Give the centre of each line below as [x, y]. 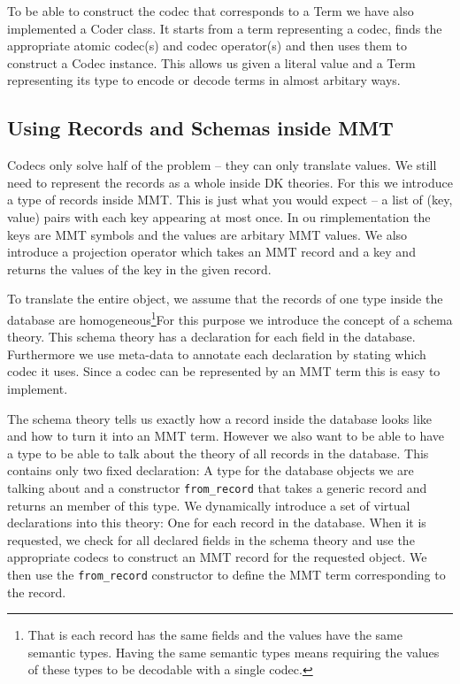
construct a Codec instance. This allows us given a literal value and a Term [211, 62]
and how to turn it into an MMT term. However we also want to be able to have [226, 436]
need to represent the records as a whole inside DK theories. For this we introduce [230, 182]
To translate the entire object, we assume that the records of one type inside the [225, 299]
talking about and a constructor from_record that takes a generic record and [217, 487]
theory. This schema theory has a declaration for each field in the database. [211, 337]
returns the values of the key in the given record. [139, 269]
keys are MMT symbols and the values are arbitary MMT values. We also [207, 234]
